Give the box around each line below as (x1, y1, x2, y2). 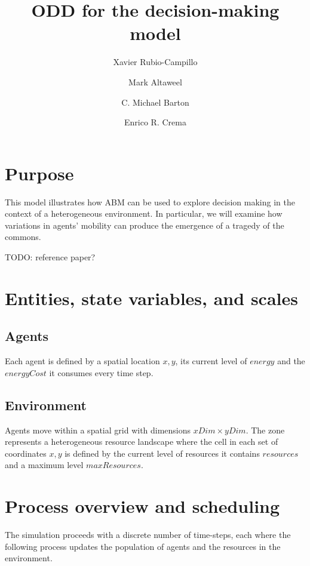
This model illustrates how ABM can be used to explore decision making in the (5, 195, 295, 208)
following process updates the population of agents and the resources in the (5, 540, 281, 552)
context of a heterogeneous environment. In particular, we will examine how (5, 207, 283, 220)
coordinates (5, 447, 47, 459)
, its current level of (175, 355, 247, 367)
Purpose (5, 161, 74, 185)
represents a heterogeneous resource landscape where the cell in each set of (5, 435, 278, 448)
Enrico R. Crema (124, 116, 186, 128)
